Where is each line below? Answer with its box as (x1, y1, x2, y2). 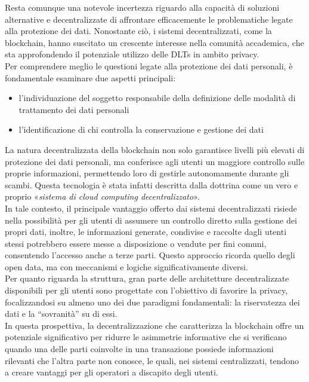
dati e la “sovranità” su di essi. (5, 307, 118, 320)
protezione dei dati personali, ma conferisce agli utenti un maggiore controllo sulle (5, 155, 305, 167)
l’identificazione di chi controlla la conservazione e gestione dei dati (18, 123, 264, 136)
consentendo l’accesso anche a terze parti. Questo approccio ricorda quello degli (5, 249, 295, 261)
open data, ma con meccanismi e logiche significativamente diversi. (5, 260, 248, 273)
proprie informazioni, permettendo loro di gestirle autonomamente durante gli (5, 167, 289, 179)
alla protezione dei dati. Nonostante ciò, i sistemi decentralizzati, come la (5, 25, 272, 37)
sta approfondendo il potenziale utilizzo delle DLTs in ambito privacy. (5, 48, 259, 60)
